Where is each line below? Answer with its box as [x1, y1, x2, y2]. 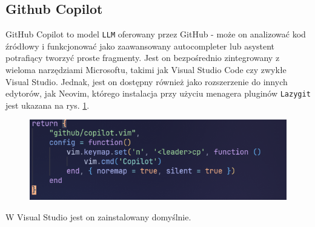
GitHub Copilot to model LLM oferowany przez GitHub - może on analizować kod [5, 28, 306, 40]
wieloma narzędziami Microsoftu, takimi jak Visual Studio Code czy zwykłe [5, 63, 287, 76]
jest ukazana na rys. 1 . [5, 98, 90, 111]
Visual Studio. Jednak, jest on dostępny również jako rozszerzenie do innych [5, 75, 288, 88]
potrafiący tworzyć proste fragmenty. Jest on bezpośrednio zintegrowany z [5, 51, 280, 64]
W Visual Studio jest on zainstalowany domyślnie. [5, 211, 191, 223]
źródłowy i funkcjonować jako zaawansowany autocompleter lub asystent [5, 39, 275, 52]
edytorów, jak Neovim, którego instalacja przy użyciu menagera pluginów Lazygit [5, 87, 311, 100]
